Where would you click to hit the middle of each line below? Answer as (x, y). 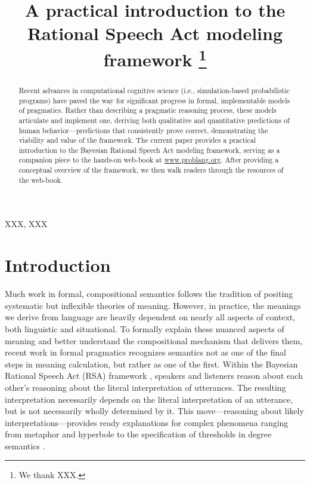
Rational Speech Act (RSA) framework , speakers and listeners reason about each (154, 376)
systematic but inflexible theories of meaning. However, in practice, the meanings (153, 305)
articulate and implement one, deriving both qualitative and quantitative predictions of (154, 120)
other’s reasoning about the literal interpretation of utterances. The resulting (145, 387)
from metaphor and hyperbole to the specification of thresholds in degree (138, 434)
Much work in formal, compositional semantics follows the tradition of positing (149, 294)
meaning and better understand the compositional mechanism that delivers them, (154, 340)
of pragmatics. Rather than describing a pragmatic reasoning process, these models (148, 110)
